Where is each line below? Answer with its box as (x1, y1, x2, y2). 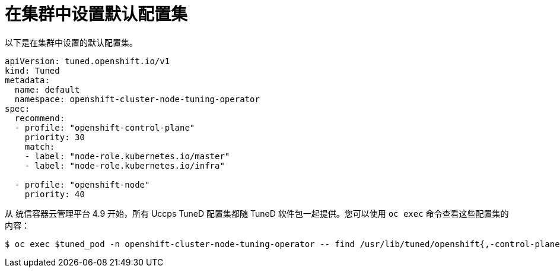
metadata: (5, 75, 50, 85)
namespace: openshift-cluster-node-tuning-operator (14, 94, 260, 104)
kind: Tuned (5, 65, 60, 75)
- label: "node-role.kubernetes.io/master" (24, 151, 230, 161)
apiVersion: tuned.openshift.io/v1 (5, 56, 170, 66)
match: (24, 141, 55, 151)
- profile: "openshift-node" (14, 179, 150, 189)
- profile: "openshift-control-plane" (14, 122, 195, 132)
